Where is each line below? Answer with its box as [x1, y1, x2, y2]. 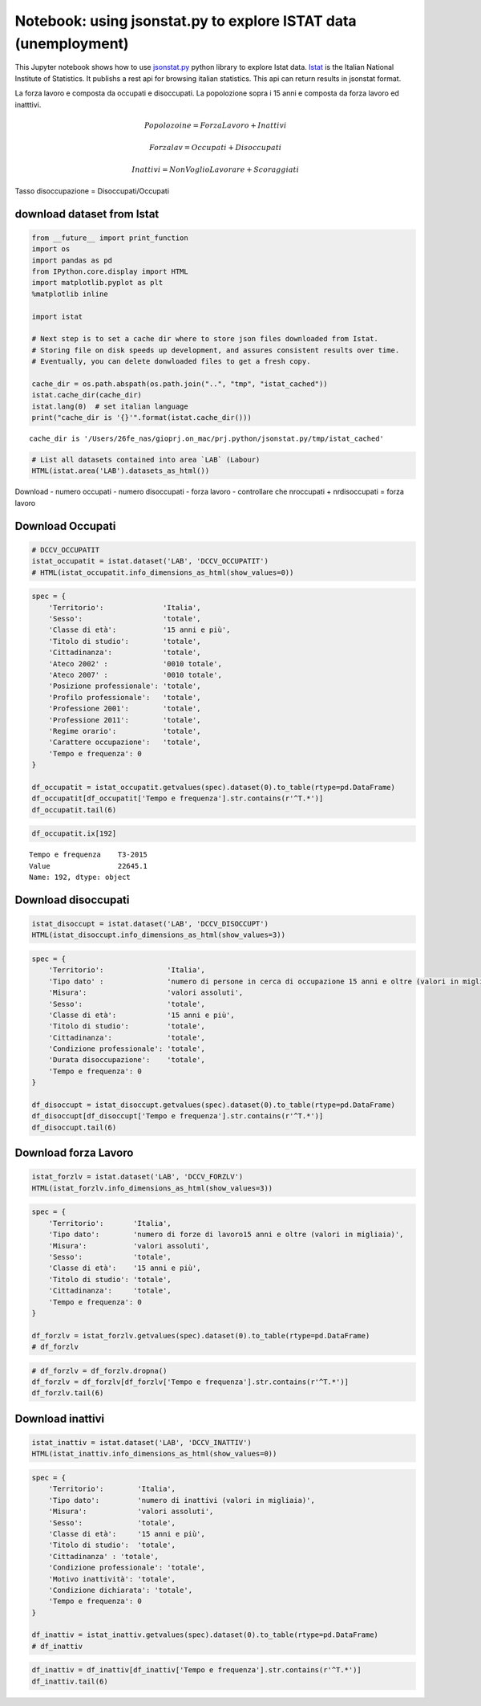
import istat [31, 311, 83, 321]
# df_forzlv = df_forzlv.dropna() [31, 1366, 168, 1375]
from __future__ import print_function [31, 233, 188, 242]
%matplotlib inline [31, 289, 108, 299]
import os [31, 245, 71, 254]
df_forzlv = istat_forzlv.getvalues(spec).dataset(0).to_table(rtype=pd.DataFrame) [31, 1331, 370, 1340]
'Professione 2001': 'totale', [48, 704, 201, 714]
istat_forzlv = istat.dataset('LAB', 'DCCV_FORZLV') [31, 1172, 244, 1182]
